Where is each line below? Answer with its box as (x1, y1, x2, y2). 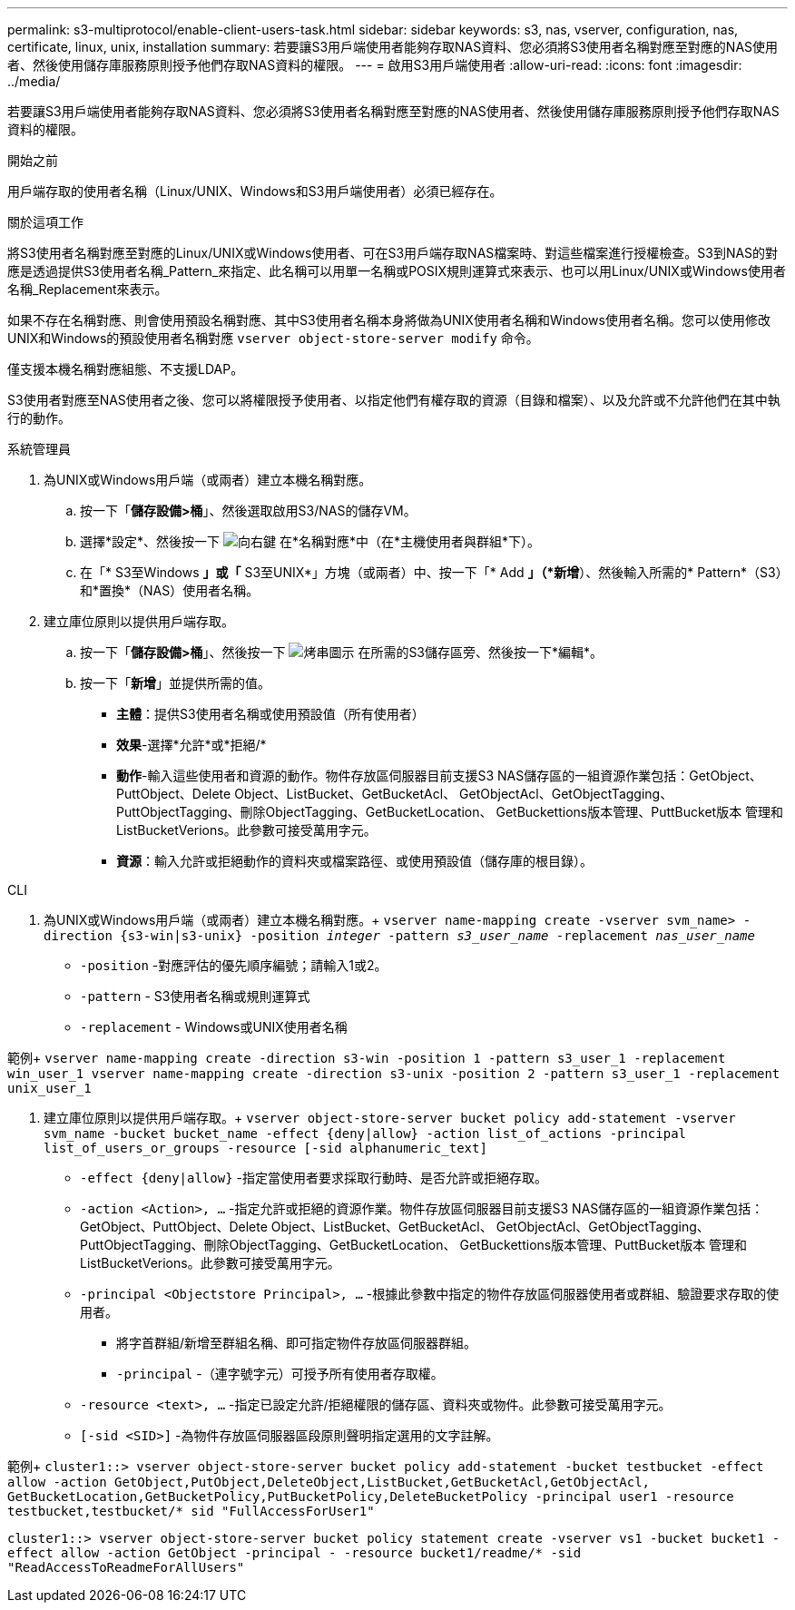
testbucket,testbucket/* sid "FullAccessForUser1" (7, 1504, 375, 1518)
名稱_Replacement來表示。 (7, 281, 168, 297)
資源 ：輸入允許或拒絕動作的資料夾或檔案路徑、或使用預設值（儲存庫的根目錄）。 (116, 853, 593, 869)
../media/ (7, 74, 61, 89)
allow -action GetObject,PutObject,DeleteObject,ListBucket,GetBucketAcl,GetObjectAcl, (7, 1475, 651, 1489)
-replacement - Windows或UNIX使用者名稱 (80, 1019, 348, 1035)
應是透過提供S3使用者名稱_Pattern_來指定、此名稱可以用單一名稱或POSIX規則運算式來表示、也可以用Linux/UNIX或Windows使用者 (7, 263, 786, 279)
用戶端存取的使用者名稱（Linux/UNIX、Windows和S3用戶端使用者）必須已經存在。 (7, 183, 503, 199)
